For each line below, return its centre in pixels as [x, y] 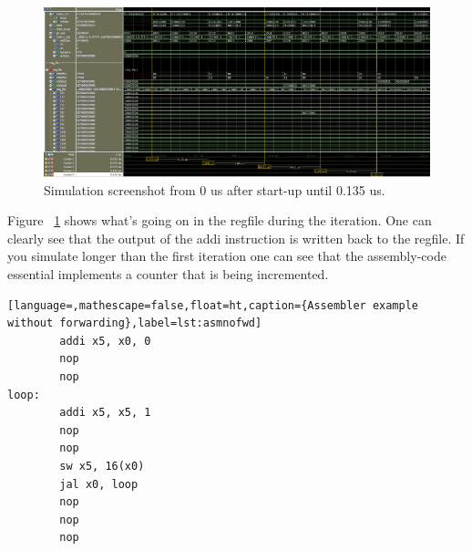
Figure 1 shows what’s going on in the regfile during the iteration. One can [220, 220]
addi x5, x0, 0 [105, 341]
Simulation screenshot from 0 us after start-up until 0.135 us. [215, 189]
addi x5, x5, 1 [105, 413]
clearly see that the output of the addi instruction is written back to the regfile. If [236, 238]
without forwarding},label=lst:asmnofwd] [135, 323]
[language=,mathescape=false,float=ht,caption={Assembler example [213, 305]
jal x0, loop [99, 484]
